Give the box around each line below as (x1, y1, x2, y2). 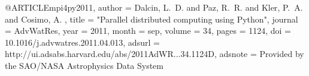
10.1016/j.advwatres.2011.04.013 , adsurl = (5, 36, 160, 48)
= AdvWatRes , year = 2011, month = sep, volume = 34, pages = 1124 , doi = (5, 24, 292, 37)
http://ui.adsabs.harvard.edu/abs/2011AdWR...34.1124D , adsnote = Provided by (5, 47, 304, 60)
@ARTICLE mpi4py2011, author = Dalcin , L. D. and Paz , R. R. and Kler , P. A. (5, 1, 303, 13)
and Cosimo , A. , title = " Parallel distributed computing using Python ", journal (5, 12, 298, 25)
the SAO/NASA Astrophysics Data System (5, 59, 163, 71)
